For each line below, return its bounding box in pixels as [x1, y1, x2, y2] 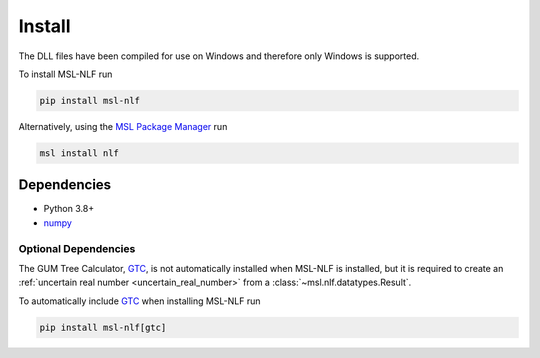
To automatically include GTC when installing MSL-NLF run [18, 295, 261, 307]
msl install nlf [39, 147, 120, 159]
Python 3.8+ [43, 203, 95, 215]
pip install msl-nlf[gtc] [39, 321, 167, 333]
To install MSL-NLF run [18, 68, 113, 80]
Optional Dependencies [18, 241, 136, 255]
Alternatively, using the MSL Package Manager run [18, 120, 228, 132]
